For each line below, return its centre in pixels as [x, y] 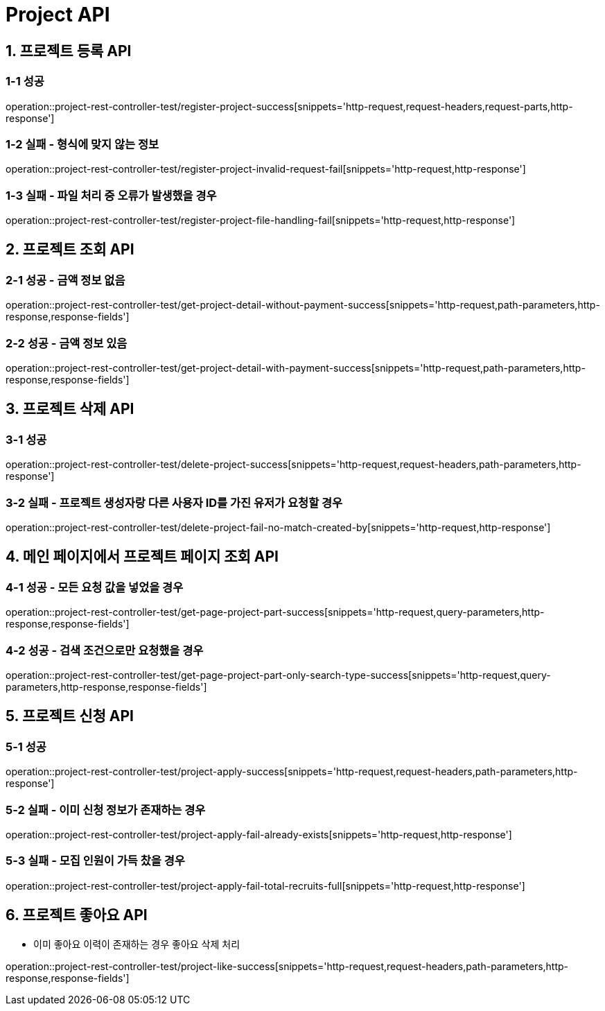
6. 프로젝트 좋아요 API [77, 915]
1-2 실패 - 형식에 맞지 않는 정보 [82, 144]
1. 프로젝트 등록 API [69, 51]
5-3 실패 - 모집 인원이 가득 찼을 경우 [95, 861]
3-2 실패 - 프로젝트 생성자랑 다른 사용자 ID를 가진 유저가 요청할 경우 [174, 502]
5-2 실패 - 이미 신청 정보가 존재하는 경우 [106, 810]
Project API [58, 15]
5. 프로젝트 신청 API [70, 716]
